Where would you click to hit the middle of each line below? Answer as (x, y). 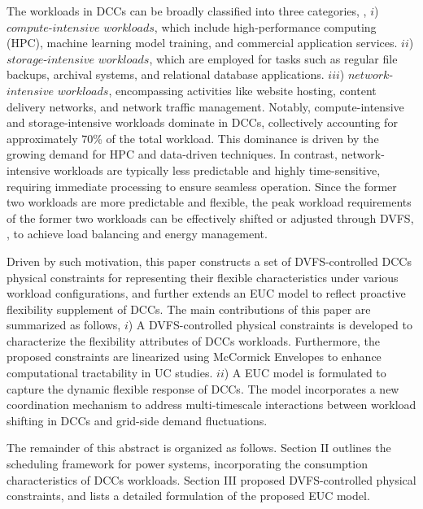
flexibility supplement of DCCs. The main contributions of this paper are (189, 309)
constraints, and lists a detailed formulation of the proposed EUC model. (188, 496)
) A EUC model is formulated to (305, 373)
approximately (42, 138)
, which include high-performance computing (265, 26)
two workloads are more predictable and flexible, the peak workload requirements (209, 202)
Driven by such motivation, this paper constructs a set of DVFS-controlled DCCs (209, 261)
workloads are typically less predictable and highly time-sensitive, (217, 170)
